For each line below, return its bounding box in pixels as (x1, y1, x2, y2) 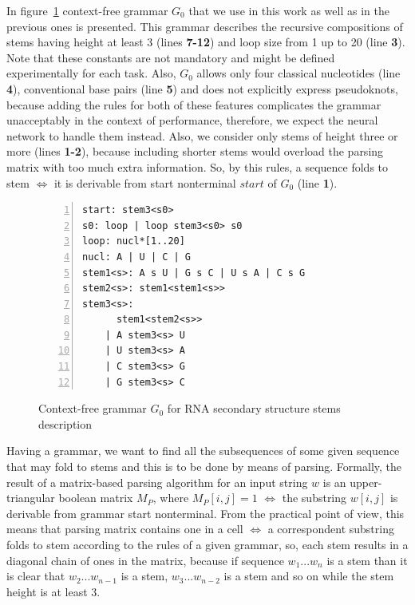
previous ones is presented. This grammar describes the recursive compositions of (6, 18, 403, 34)
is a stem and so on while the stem (223, 567, 394, 584)
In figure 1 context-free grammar (6, 2, 168, 18)
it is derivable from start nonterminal (53, 174, 236, 191)
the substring (282, 489, 347, 506)
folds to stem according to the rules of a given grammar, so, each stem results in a (6, 536, 409, 552)
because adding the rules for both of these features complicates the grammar (6, 96, 381, 113)
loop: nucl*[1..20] (82, 235, 185, 247)
